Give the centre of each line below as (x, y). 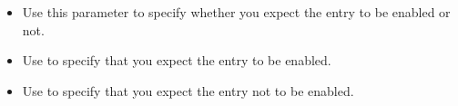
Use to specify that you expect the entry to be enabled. (177, 60)
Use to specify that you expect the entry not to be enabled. (188, 90)
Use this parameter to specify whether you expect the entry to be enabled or (236, 12)
